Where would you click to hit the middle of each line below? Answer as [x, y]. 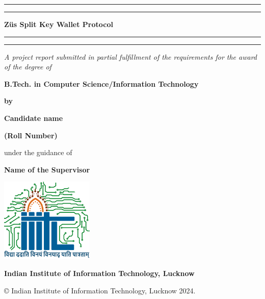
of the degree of [28, 67]
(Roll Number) [31, 135]
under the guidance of [38, 152]
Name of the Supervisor [47, 169]
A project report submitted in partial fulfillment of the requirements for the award [131, 56]
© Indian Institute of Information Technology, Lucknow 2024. [100, 290]
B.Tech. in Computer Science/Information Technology [101, 83]
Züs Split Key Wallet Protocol [59, 24]
